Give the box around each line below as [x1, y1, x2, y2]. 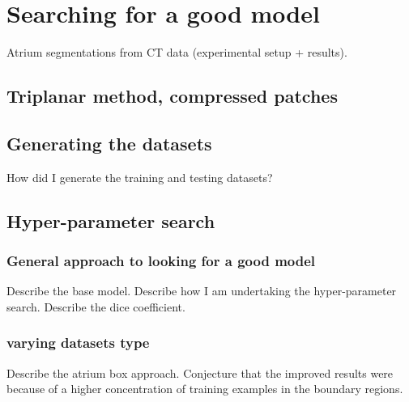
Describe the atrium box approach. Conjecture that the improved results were [6, 364, 394, 381]
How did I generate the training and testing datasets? [6, 168, 273, 185]
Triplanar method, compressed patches [6, 83, 338, 108]
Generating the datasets [6, 130, 212, 155]
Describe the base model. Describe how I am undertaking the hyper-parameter [6, 282, 397, 299]
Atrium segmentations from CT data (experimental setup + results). [6, 44, 347, 61]
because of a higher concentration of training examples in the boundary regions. [6, 380, 403, 397]
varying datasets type [6, 332, 150, 353]
